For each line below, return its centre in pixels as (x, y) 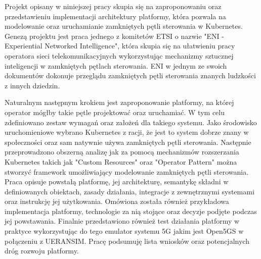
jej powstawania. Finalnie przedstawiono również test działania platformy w (122, 221)
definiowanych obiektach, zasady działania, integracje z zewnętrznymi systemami (129, 191)
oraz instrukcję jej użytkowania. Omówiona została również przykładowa (117, 201)
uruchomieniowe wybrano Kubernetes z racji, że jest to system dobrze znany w (127, 132)
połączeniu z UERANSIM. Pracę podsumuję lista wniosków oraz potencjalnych (127, 241)
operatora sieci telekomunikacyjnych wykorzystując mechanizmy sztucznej (119, 55)
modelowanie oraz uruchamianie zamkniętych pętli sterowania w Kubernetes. (124, 26)
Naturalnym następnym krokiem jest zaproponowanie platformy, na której (119, 102)
